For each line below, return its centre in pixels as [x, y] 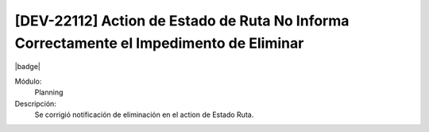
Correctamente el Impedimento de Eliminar [159, 43]
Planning [49, 92]
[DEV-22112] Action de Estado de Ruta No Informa [182, 21]
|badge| [28, 67]
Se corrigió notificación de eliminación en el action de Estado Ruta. [144, 115]
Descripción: [36, 103]
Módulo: [28, 81]
